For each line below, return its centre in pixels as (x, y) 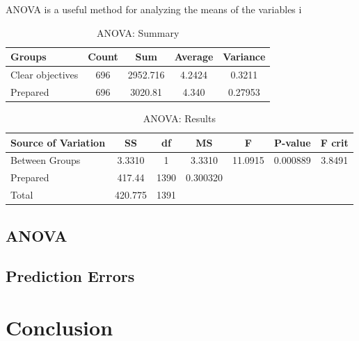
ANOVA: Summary (138, 32)
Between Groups (46, 160)
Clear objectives (45, 75)
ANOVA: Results (179, 118)
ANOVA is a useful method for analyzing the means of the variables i (154, 9)
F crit (334, 142)
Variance (244, 57)
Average (194, 57)
